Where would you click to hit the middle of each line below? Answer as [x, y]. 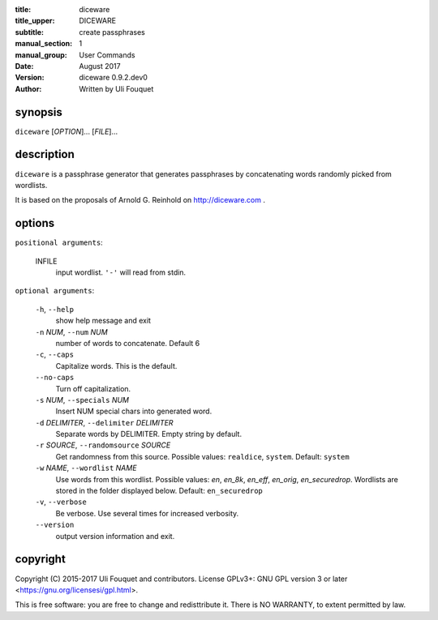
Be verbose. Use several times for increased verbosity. [147, 513]
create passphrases [112, 32]
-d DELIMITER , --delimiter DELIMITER [104, 422]
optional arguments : [55, 291]
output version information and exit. [115, 536]
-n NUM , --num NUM [72, 331]
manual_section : [44, 44]
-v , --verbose [61, 502]
